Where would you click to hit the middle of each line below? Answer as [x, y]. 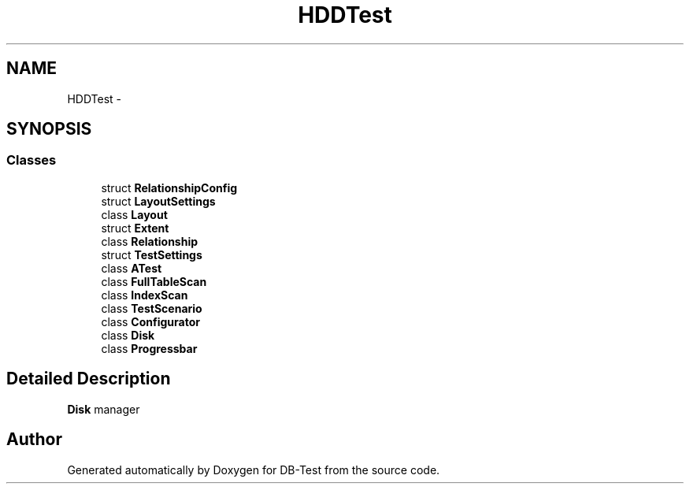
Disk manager [104, 409]
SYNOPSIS [49, 129]
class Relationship [150, 241]
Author [34, 440]
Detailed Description [89, 379]
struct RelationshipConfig [169, 187]
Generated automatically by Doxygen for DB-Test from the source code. [254, 470]
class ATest [132, 268]
